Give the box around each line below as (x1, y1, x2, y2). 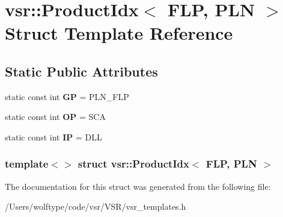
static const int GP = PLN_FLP (5, 90, 129, 102)
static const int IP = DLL (5, 130, 102, 143)
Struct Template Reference (5, 20, 233, 45)
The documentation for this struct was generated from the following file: (5, 180, 271, 192)
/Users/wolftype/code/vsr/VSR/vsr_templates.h (5, 200, 186, 213)
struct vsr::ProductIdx (78, 156, 189, 171)
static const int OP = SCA (5, 110, 106, 123)
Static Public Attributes (5, 61, 158, 80)
